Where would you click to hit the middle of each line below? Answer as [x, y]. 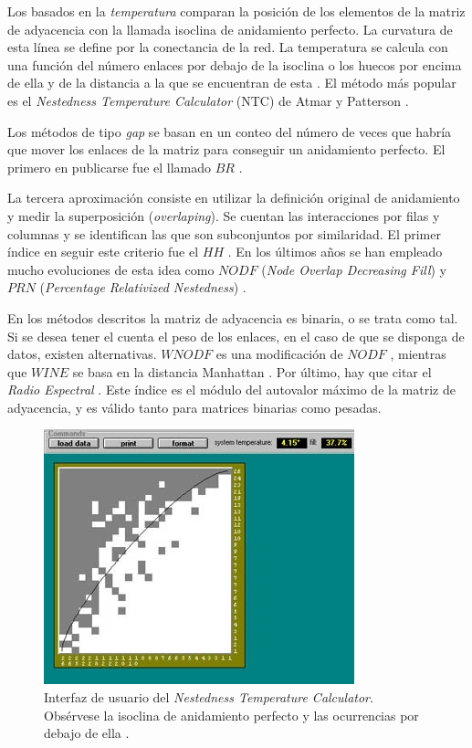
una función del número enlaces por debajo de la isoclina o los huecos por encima [235, 64]
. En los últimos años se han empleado [335, 252]
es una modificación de [279, 354]
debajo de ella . [87, 733]
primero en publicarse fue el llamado [110, 167]
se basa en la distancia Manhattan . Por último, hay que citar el [252, 371]
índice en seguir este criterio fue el [103, 252]
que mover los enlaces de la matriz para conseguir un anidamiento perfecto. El [226, 149]
